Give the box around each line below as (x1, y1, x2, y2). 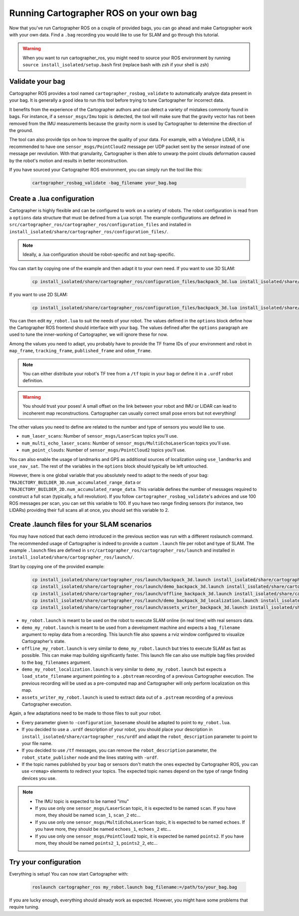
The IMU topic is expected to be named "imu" (35, 798, 129, 804)
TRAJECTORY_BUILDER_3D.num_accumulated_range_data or (9, 479, 142, 485)
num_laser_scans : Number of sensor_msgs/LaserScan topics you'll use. (21, 433, 178, 439)
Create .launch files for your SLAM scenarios (9, 520, 152, 529)
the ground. (9, 127, 33, 133)
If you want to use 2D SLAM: (9, 292, 68, 298)
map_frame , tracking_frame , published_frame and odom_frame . (9, 348, 152, 354)
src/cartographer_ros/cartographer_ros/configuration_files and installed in (9, 222, 191, 228)
